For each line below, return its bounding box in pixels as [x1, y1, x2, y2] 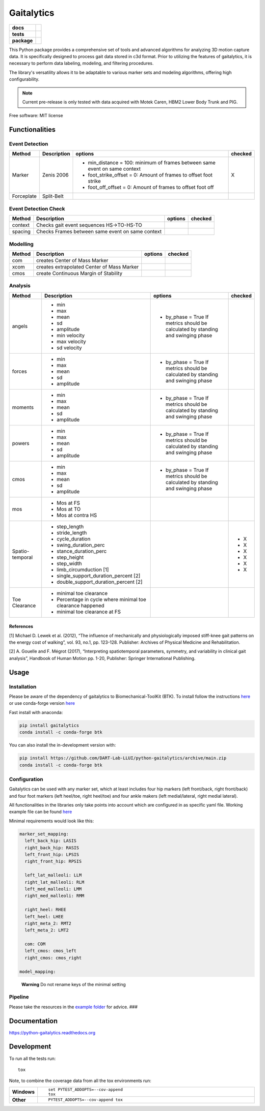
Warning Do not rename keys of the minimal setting [21, 981, 126, 987]
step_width [56, 560, 82, 567]
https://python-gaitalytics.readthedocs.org [9, 1029, 96, 1035]
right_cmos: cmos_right [25, 955, 82, 961]
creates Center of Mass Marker [36, 257, 108, 264]
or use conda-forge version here [9, 700, 75, 706]
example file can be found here [9, 809, 72, 815]
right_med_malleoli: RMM [25, 893, 84, 899]
